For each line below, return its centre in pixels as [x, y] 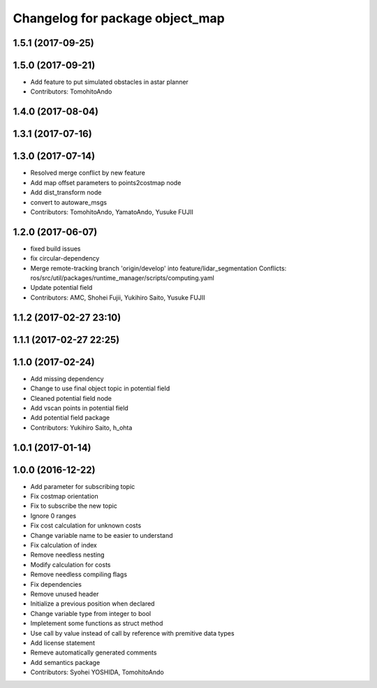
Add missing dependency [67, 379]
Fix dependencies [56, 584]
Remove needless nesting [67, 555]
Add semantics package [65, 662]
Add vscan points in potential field [79, 408]
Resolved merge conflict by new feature [88, 173]
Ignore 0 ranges [53, 515]
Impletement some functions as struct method [97, 623]
